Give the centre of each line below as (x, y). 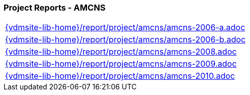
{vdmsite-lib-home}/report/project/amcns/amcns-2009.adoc (121, 64)
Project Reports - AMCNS (55, 8)
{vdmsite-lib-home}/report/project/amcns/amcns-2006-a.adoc (125, 28)
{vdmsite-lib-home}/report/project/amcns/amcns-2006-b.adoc (126, 40)
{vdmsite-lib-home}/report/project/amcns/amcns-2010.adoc (120, 76)
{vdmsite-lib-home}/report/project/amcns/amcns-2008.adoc (121, 52)
